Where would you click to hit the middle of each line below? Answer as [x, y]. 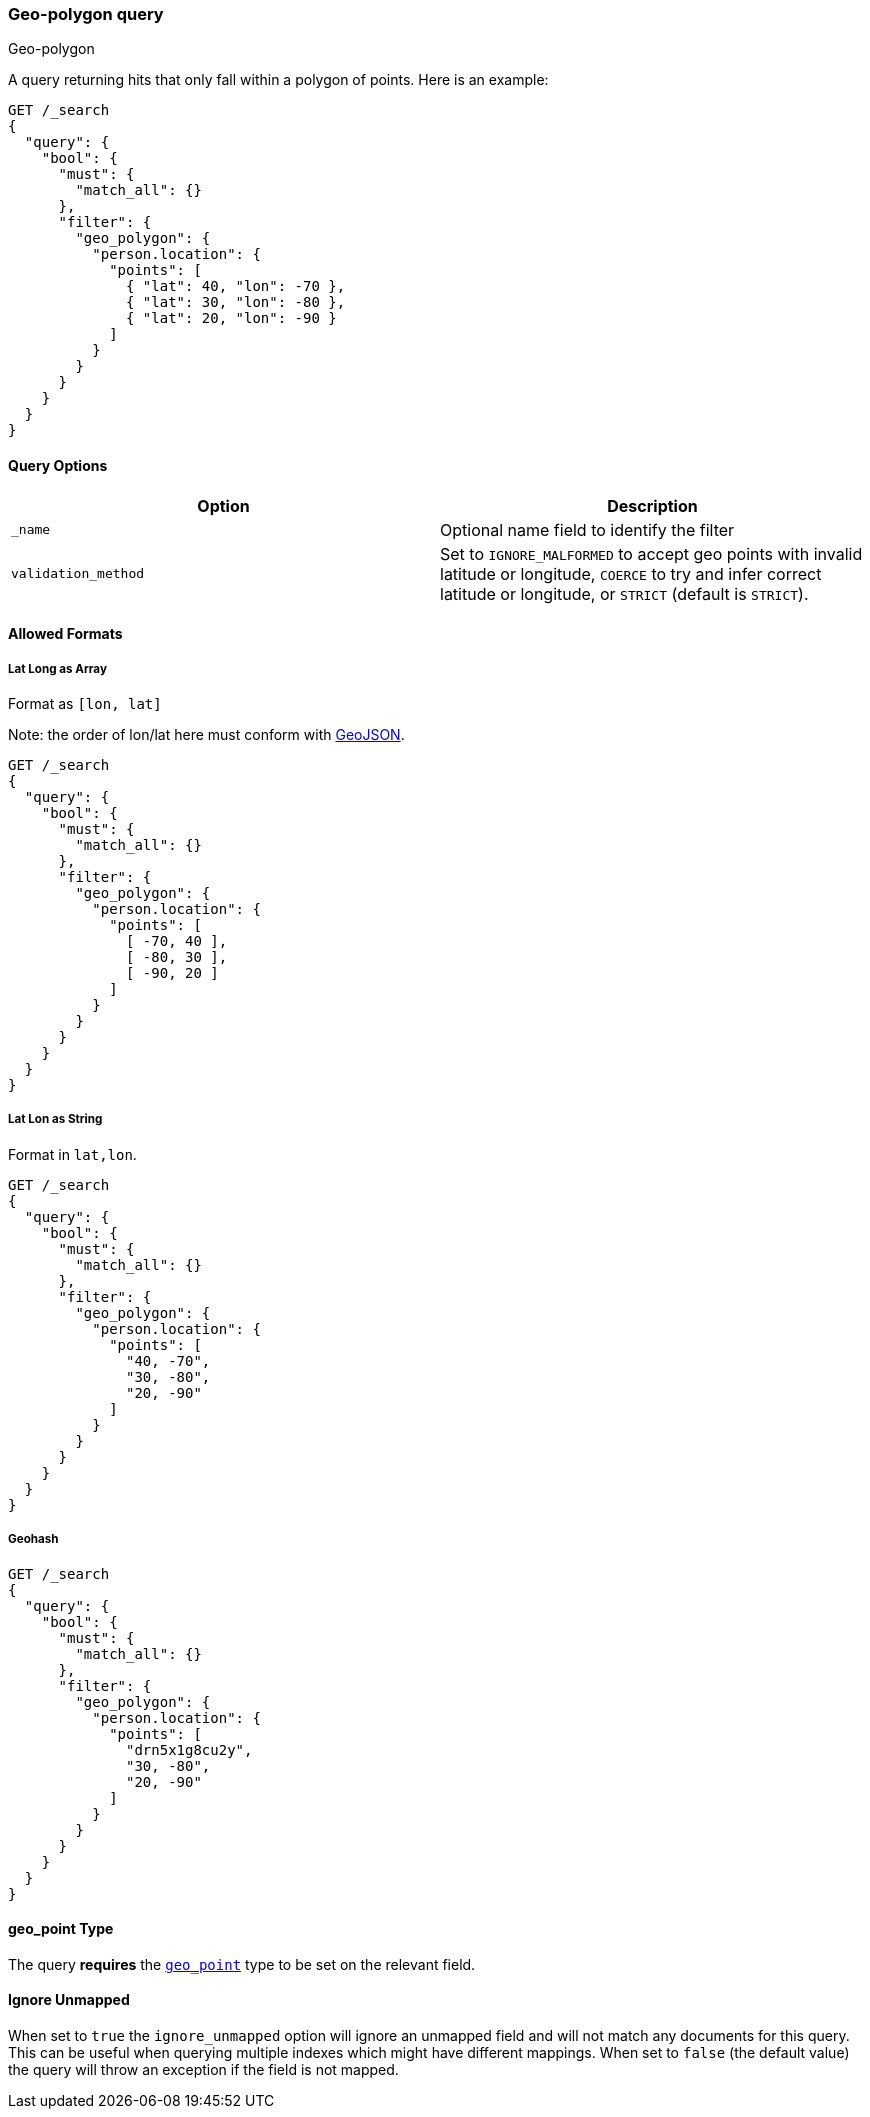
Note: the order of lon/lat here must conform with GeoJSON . [206, 734]
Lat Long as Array [57, 668]
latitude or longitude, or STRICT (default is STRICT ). [624, 593]
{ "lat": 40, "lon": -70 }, [236, 286]
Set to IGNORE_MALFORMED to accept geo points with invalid [651, 553]
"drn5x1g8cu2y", [189, 1749]
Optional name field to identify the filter [587, 529]
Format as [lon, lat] [85, 703]
